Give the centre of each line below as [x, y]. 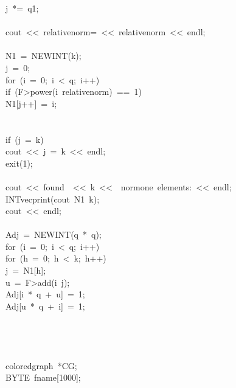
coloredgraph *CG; [41, 365]
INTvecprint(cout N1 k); [53, 199]
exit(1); [19, 163]
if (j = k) [25, 139]
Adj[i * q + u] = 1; [45, 294]
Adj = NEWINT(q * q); [54, 234]
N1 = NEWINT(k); [43, 56]
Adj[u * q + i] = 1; [45, 306]
